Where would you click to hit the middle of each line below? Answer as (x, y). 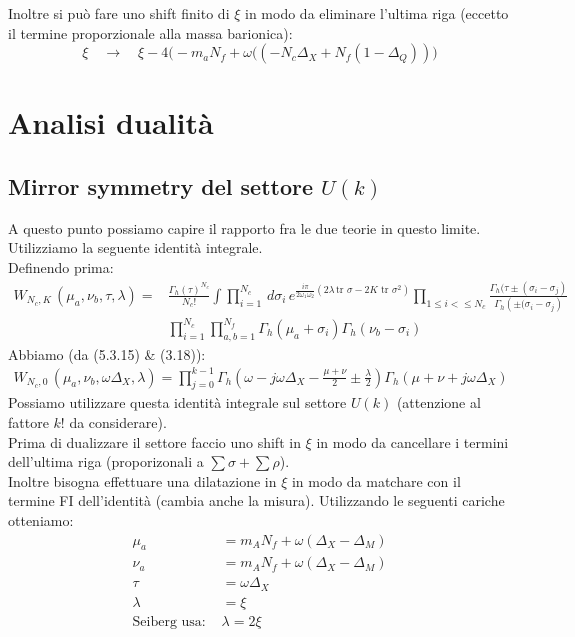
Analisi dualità (111, 122)
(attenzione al (438, 402)
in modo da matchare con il (376, 480)
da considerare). (118, 422)
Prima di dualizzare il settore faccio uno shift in (154, 441)
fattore (28, 422)
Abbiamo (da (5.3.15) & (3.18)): (107, 353)
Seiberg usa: (169, 622)
